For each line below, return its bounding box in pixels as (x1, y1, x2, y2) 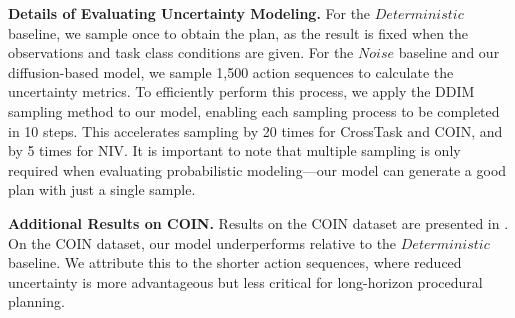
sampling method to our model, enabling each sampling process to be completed (8, 100, 500, 121)
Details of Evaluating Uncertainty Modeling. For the (8, 3, 371, 23)
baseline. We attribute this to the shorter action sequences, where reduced (8, 252, 462, 273)
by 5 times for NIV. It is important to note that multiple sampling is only (8, 140, 461, 161)
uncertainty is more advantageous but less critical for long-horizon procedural (8, 271, 483, 292)
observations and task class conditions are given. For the (8, 42, 354, 63)
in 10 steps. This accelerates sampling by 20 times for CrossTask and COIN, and (8, 120, 503, 141)
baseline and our (398, 42, 500, 63)
